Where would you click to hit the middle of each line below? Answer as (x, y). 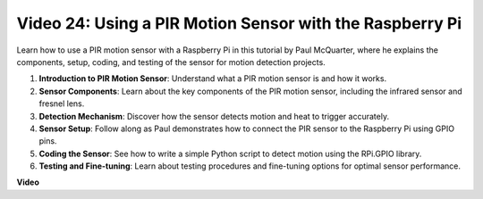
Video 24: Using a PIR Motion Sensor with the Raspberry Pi (239, 23)
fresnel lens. (62, 104)
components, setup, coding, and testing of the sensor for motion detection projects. (171, 62)
